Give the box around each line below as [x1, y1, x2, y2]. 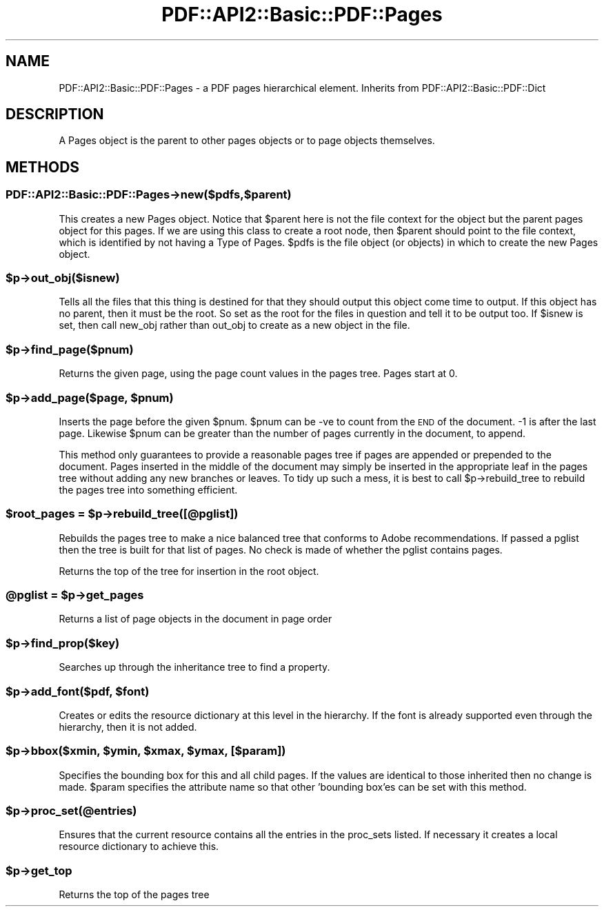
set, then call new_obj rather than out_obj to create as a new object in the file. [59, 319, 410, 332]
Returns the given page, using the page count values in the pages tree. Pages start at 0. [59, 367, 458, 380]
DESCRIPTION [6, 105, 104, 123]
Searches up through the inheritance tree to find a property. [59, 661, 330, 673]
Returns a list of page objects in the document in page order [59, 613, 332, 625]
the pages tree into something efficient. [59, 483, 238, 496]
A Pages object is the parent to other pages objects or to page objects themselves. [59, 134, 435, 147]
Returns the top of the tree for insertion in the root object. [59, 565, 319, 577]
